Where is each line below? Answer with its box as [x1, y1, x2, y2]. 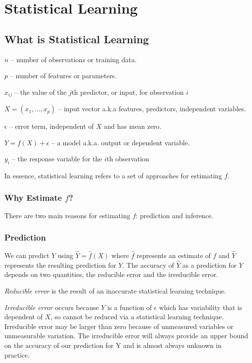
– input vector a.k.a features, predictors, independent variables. [58, 104, 246, 114]
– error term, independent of [9, 121, 94, 131]
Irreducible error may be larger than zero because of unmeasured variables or [4, 321, 234, 331]
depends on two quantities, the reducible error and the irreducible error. [4, 269, 219, 279]
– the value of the [14, 86, 67, 97]
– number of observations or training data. [11, 54, 137, 64]
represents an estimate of [137, 250, 211, 260]
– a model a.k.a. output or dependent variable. [51, 137, 190, 147]
